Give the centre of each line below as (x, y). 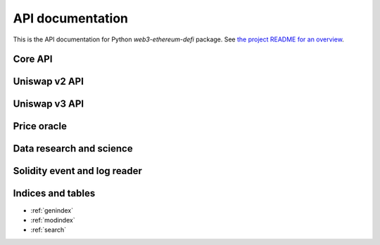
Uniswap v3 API (49, 104)
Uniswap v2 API (49, 82)
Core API (33, 59)
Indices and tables (54, 193)
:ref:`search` (49, 230)
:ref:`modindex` (53, 220)
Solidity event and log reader (77, 171)
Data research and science (73, 148)
